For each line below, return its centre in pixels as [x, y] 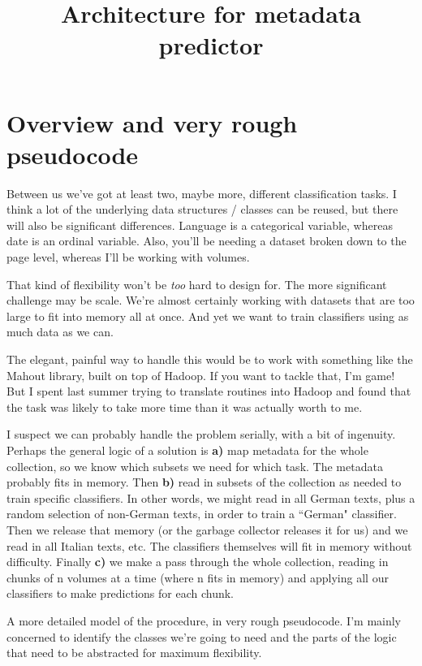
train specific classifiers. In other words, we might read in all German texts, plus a [211, 497]
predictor [211, 45]
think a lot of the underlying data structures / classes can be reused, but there [202, 209]
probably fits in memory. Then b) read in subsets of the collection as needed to [204, 482]
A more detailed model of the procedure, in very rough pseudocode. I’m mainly [204, 620]
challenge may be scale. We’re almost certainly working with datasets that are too [211, 300]
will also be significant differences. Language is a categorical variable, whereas [200, 225]
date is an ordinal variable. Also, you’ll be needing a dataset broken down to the [207, 241]
